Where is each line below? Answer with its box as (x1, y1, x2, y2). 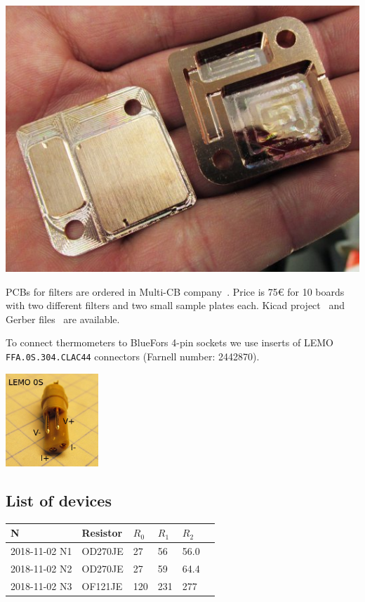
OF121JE (81, 578, 123, 593)
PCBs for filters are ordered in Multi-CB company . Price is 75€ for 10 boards (6, 284, 345, 299)
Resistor (81, 525, 123, 540)
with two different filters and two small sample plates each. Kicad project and (6, 298, 345, 313)
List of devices (6, 489, 112, 511)
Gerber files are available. (6, 311, 120, 326)
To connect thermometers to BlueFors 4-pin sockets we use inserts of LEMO (6, 335, 333, 350)
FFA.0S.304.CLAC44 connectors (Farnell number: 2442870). (6, 348, 260, 363)
